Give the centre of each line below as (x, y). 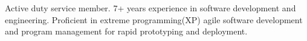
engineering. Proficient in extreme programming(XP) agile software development (154, 19)
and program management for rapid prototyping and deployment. (126, 31)
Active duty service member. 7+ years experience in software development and (150, 8)
